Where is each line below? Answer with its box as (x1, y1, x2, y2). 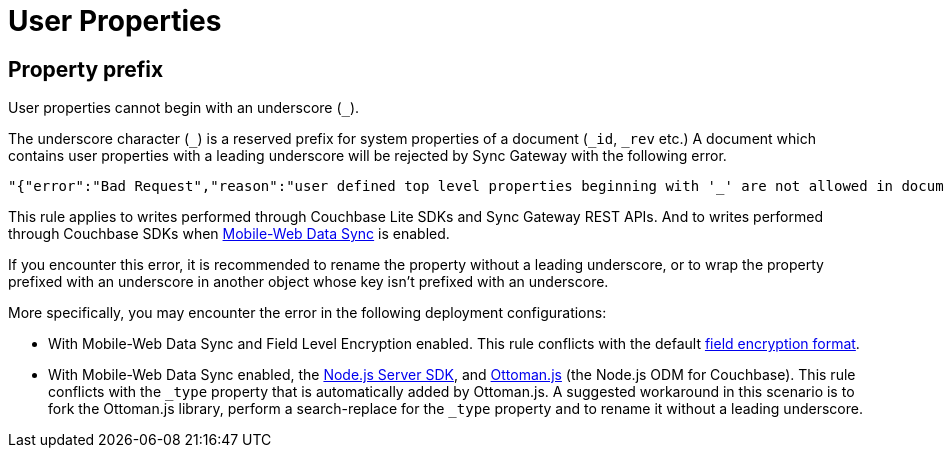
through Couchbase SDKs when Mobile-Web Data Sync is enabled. (8, 225, 450, 243)
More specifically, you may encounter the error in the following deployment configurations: (8, 304, 607, 322)
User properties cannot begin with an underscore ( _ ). (8, 99, 360, 117)
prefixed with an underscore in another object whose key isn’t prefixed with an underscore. (8, 273, 609, 291)
